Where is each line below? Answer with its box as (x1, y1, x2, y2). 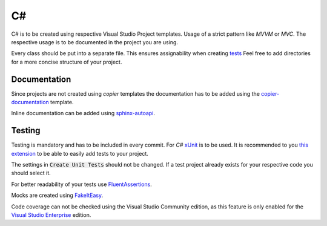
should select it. (11, 170, 51, 177)
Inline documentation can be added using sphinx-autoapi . (11, 110, 156, 117)
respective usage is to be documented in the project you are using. (11, 38, 179, 45)
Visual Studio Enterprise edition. (11, 211, 91, 219)
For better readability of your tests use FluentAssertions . (11, 181, 153, 188)
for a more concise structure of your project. (11, 58, 122, 65)
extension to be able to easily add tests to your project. (11, 150, 148, 157)
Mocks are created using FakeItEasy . (11, 191, 104, 199)
